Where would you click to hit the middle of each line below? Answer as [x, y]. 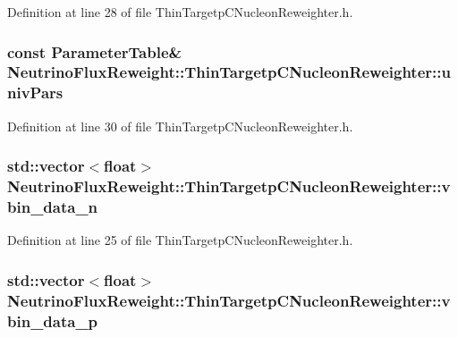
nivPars [35, 93]
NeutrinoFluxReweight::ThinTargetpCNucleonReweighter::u [229, 72]
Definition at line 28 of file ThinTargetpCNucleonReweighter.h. [180, 12]
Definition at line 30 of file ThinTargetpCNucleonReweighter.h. [180, 126]
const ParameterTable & [95, 51]
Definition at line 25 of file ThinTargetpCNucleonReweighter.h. [180, 240]
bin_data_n [53, 207]
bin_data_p [53, 320]
